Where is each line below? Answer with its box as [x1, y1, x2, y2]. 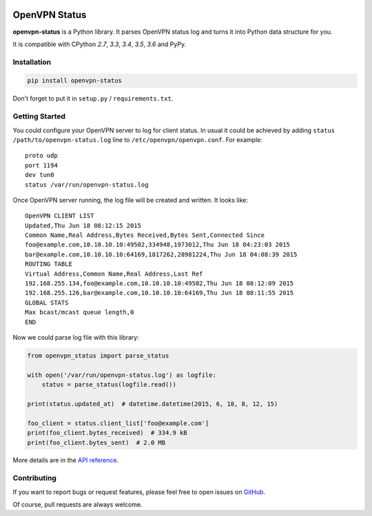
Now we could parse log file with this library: [12, 333, 139, 341]
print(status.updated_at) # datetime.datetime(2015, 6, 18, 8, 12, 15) [27, 400, 278, 408]
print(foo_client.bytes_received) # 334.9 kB [27, 429, 187, 437]
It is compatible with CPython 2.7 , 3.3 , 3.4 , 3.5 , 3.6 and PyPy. [12, 40, 186, 48]
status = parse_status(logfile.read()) [41, 381, 177, 389]
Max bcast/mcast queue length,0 [25, 309, 134, 316]
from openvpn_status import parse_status [27, 351, 169, 360]
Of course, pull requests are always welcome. [12, 500, 143, 509]
